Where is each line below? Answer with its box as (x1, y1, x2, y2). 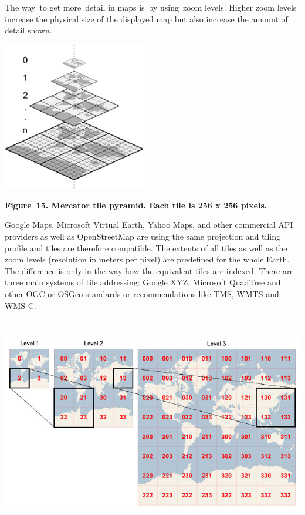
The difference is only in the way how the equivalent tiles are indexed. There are (5, 264, 294, 277)
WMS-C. (5, 299, 36, 311)
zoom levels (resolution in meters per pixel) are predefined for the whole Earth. (5, 253, 290, 265)
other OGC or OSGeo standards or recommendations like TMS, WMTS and (5, 287, 279, 299)
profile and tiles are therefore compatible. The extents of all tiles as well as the (5, 241, 287, 254)
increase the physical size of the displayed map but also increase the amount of (5, 12, 288, 25)
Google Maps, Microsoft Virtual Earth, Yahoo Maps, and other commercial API (5, 218, 293, 231)
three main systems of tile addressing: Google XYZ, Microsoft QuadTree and (5, 276, 281, 288)
